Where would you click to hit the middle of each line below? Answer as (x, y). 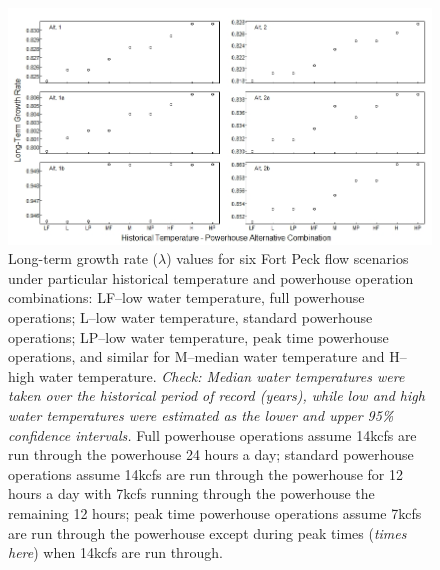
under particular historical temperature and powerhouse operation (211, 277)
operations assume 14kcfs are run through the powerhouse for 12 (205, 473)
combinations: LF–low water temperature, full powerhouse (186, 297)
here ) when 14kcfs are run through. (115, 552)
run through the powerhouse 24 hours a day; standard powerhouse (211, 454)
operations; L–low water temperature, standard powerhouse (190, 317)
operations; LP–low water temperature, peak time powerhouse (198, 336)
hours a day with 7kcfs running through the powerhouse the (191, 493)
